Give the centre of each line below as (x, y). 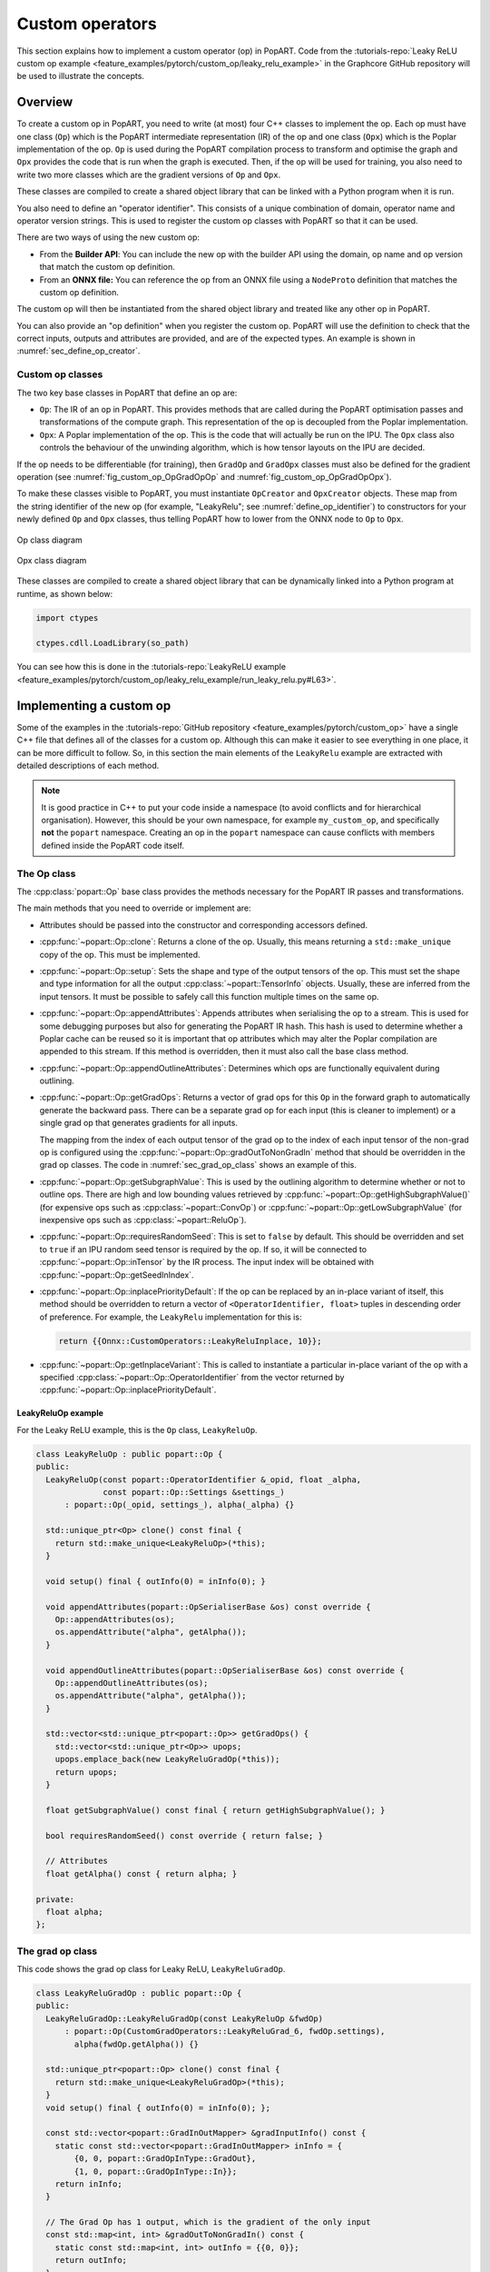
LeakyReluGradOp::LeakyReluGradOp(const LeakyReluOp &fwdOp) (185, 2018)
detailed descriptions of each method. (88, 765)
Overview (45, 102)
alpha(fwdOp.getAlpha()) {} (137, 2044)
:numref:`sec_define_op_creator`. (78, 351)
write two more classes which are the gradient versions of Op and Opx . (149, 174)
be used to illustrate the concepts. (81, 76)
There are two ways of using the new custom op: (108, 237)
